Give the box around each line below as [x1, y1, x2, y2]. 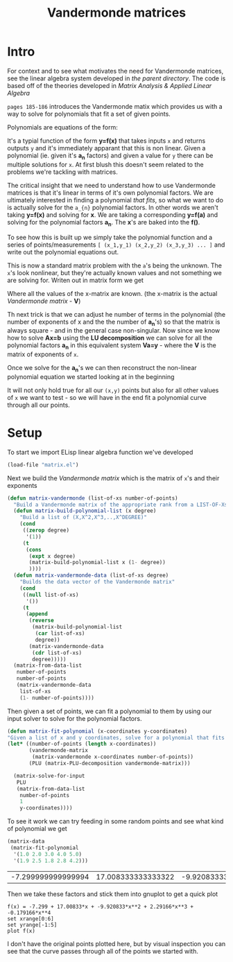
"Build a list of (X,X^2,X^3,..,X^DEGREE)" [19, 514, 148, 521]
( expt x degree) [28, 552, 76, 559]
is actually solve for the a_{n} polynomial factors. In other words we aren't [7, 203, 218, 211]
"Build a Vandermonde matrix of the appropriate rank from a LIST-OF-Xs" [13, 501, 231, 508]
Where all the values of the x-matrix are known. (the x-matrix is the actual [7, 289, 218, 297]
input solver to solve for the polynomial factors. [7, 714, 142, 722]
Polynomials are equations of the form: [7, 123, 118, 131]
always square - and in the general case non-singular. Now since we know [7, 326, 221, 335]
